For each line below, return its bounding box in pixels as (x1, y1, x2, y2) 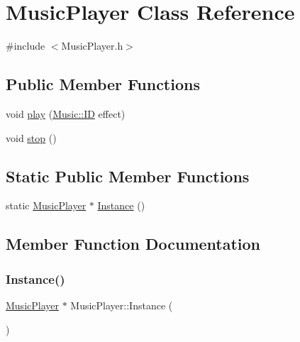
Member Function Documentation (6, 233, 261, 255)
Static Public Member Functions (6, 165, 250, 187)
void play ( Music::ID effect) (6, 106, 126, 121)
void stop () (6, 130, 57, 145)
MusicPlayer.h (61, 38, 123, 53)
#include (6, 38, 45, 53)
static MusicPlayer (6, 198, 87, 213)
